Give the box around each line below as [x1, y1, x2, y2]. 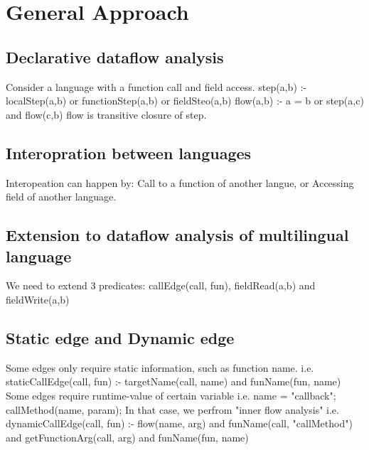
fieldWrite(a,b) [6, 291, 70, 306]
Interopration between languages [6, 141, 252, 164]
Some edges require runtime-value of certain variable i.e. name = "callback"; [6, 387, 336, 402]
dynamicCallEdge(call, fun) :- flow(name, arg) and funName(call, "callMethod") [6, 416, 353, 431]
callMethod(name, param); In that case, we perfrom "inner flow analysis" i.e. [6, 402, 339, 417]
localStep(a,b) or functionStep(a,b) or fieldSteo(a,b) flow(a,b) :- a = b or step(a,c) [6, 93, 364, 108]
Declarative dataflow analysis [6, 45, 224, 68]
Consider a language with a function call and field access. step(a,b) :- [6, 79, 307, 94]
